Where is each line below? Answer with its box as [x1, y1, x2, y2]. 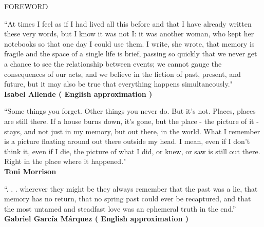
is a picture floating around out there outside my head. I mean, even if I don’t [4, 136, 250, 147]
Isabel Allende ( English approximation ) [4, 88, 153, 99]
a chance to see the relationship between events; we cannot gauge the [4, 58, 222, 69]
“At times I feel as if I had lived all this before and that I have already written [4, 18, 252, 29]
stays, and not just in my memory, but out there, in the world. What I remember [4, 126, 260, 136]
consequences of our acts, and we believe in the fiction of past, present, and [4, 68, 241, 79]
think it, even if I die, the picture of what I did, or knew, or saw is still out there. [4, 146, 260, 156]
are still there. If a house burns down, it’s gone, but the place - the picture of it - [4, 115, 259, 126]
